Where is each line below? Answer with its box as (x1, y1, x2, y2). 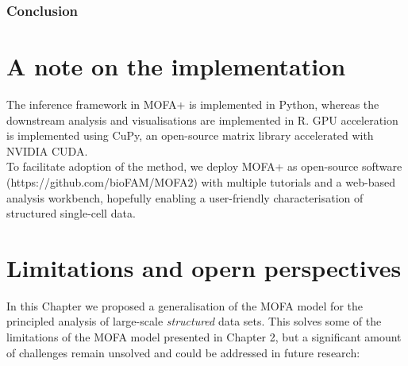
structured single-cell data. (6, 205, 136, 222)
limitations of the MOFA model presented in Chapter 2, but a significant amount (6, 329, 402, 345)
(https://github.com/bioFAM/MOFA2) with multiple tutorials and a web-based (6, 173, 395, 190)
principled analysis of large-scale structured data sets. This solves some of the (6, 313, 382, 329)
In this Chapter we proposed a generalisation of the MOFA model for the (6, 297, 363, 314)
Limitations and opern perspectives (6, 251, 402, 283)
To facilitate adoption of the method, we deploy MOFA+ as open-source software (6, 158, 402, 175)
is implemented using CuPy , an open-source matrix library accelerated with (6, 127, 374, 144)
